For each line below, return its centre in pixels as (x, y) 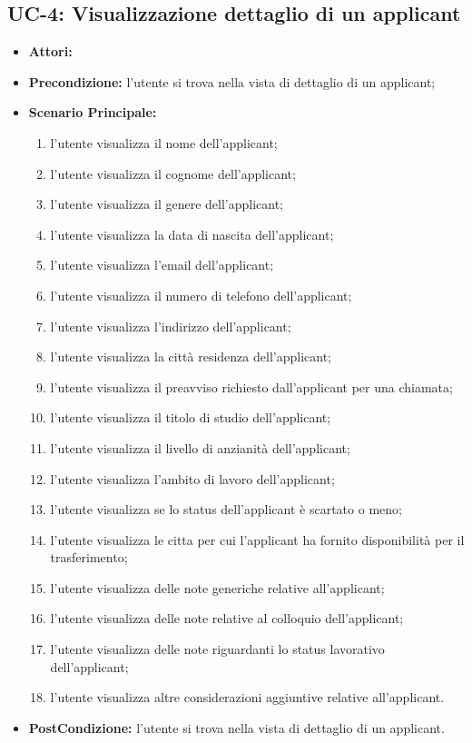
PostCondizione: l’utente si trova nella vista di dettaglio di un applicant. (236, 727)
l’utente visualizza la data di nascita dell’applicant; (192, 234)
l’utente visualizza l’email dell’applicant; (162, 265)
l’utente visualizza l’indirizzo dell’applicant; (171, 326)
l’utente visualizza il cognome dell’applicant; (173, 173)
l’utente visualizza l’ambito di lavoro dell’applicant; (192, 478)
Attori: (50, 51)
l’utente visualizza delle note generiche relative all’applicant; (217, 587)
